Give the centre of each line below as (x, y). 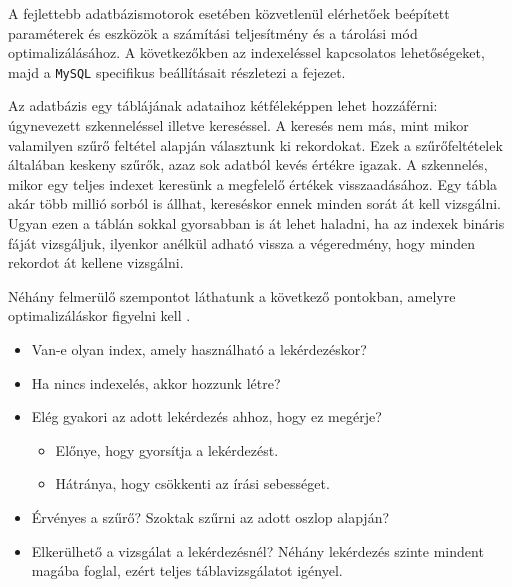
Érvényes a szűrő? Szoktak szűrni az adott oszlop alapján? (210, 516)
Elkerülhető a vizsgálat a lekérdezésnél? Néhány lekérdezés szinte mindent (257, 550)
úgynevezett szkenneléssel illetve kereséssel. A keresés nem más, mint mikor (238, 125)
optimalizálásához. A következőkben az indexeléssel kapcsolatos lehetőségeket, (246, 52)
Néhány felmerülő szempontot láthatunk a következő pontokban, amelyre (232, 295)
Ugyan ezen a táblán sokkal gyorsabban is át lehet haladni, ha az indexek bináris (256, 223)
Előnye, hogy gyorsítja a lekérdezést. (167, 449)
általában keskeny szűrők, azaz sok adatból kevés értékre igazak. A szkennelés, (248, 164)
